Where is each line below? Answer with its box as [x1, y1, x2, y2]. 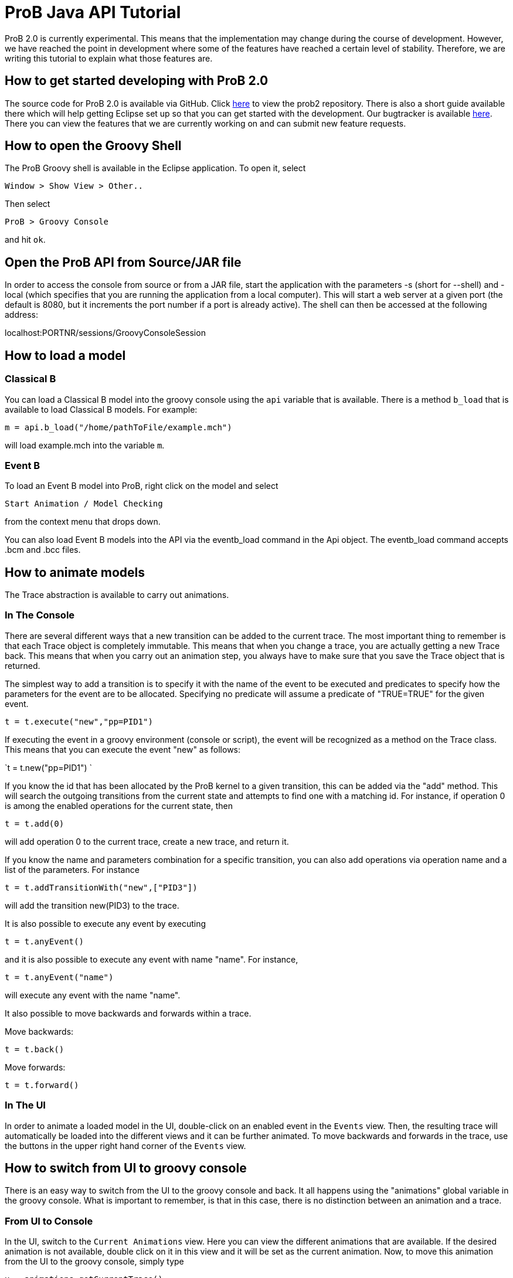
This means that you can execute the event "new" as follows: [5, 744, 241, 754]
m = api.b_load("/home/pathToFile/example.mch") [5, 422, 232, 432]
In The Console [5, 609, 75, 621]
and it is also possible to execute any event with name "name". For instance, [5, 954, 298, 964]
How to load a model [5, 348, 126, 363]
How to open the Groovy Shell [5, 138, 182, 154]
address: [5, 310, 39, 320]
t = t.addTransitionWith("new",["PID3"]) [5, 882, 198, 892]
